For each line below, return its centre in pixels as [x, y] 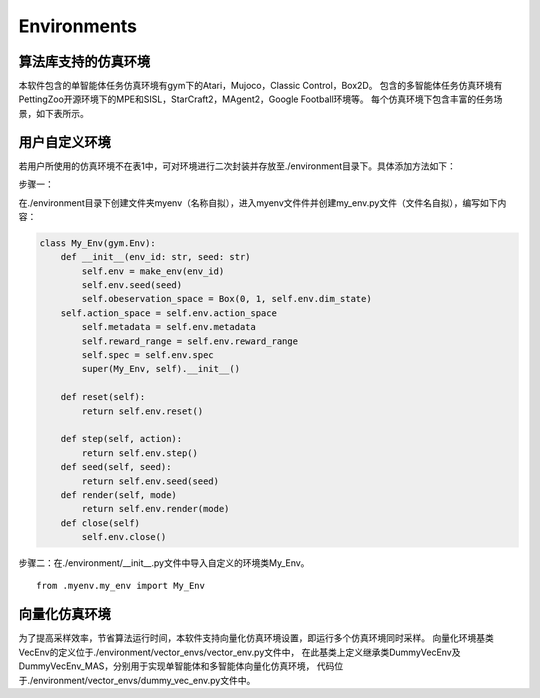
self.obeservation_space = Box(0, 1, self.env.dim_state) [226, 299]
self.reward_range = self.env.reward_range [190, 341]
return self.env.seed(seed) [150, 481]
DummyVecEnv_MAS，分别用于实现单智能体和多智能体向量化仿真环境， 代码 [176, 666]
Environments [78, 26]
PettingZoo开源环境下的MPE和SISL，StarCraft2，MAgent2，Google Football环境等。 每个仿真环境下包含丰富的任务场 [260, 99]
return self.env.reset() [142, 411]
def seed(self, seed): [116, 467]
